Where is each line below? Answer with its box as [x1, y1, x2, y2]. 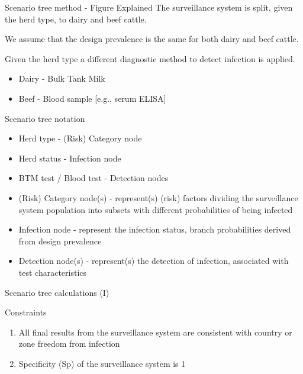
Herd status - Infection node [18, 151, 121, 164]
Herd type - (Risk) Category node [18, 132, 142, 144]
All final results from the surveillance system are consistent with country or [18, 325, 292, 338]
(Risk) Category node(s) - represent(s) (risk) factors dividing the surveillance [18, 191, 298, 204]
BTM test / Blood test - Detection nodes [18, 172, 169, 184]
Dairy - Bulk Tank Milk [18, 72, 105, 85]
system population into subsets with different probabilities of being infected [18, 203, 293, 215]
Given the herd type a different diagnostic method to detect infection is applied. [5, 52, 295, 65]
